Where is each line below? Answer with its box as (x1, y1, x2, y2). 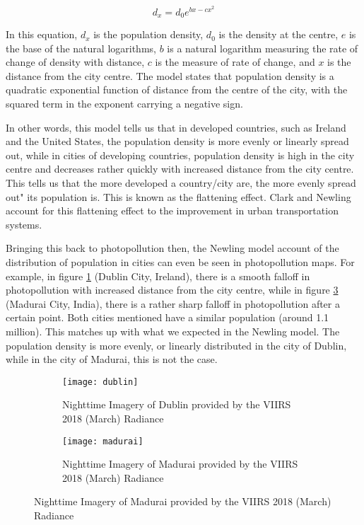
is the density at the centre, (218, 27, 339, 42)
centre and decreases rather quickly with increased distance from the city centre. (6, 161, 354, 176)
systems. (6, 217, 42, 231)
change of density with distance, (6, 54, 145, 69)
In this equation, (6, 27, 78, 42)
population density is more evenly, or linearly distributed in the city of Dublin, (6, 337, 347, 352)
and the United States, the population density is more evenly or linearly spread (6, 134, 349, 149)
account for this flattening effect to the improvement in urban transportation (6, 203, 339, 218)
